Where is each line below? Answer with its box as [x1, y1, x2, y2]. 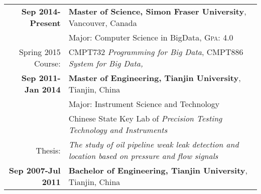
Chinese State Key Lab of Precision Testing [68, 112, 222, 124]
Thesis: [36, 144, 61, 156]
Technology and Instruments [68, 124, 168, 135]
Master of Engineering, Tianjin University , [68, 72, 241, 83]
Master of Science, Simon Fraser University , [68, 5, 246, 17]
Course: [34, 57, 61, 69]
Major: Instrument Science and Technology [68, 98, 220, 109]
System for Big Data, [68, 57, 143, 69]
